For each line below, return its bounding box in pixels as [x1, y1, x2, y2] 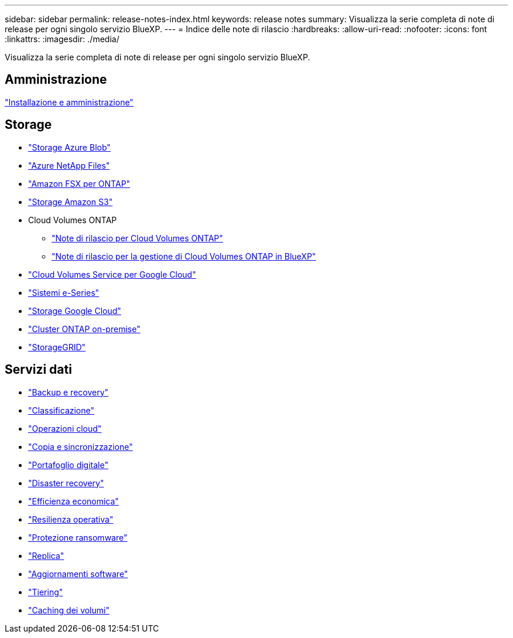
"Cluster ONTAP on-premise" [28, 323, 141, 334]
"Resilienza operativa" [28, 514, 114, 524]
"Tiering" [28, 586, 63, 597]
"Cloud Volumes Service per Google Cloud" [28, 269, 196, 279]
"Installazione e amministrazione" [5, 97, 134, 107]
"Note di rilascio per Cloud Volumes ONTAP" [52, 233, 223, 243]
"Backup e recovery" [28, 387, 109, 397]
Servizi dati [5, 362, 72, 377]
